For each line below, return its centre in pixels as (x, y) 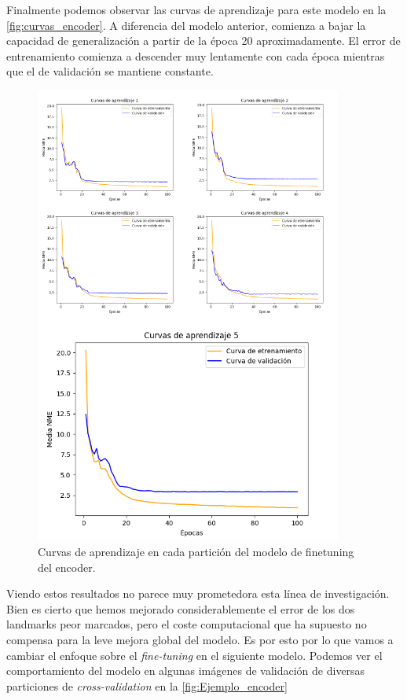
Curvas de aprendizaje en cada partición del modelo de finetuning (196, 551)
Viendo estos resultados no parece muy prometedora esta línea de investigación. (198, 593)
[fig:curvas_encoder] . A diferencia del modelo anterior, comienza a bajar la (186, 25)
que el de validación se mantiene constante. (110, 71)
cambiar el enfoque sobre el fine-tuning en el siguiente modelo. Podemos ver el (194, 655)
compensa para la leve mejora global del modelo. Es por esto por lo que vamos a (200, 639)
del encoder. (67, 567)
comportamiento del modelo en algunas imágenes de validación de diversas (186, 671)
